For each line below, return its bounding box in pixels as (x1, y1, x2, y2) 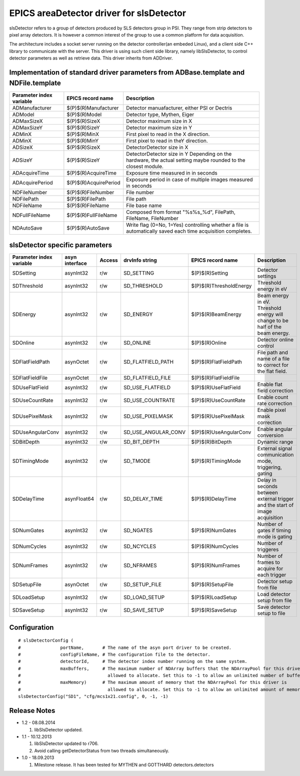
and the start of (257, 502, 294, 509)
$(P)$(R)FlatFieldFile (190, 374, 240, 381)
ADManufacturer (12, 104, 52, 111)
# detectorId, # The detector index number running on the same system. (18, 658, 247, 664)
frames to (257, 559, 280, 566)
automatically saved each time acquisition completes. (125, 228, 252, 235)
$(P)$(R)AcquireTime (66, 169, 117, 176)
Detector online (257, 336, 293, 343)
